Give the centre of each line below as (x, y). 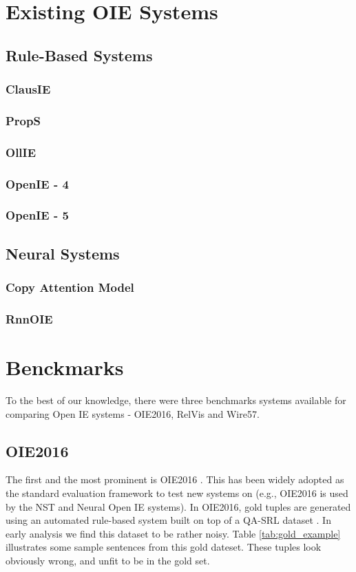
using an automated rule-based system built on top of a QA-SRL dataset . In (168, 520)
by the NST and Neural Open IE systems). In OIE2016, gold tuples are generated (178, 506)
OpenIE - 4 (37, 183)
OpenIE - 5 (37, 215)
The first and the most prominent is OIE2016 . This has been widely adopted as (175, 479)
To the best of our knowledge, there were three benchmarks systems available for (176, 400)
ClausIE (28, 89)
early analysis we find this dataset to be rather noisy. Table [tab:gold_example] (173, 533)
